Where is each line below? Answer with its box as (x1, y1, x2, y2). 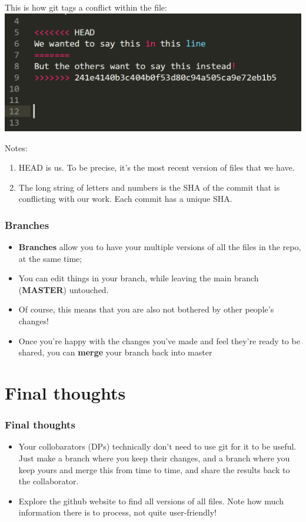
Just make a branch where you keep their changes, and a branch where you (18, 452, 290, 464)
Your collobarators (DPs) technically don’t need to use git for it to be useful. (18, 440, 297, 453)
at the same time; (18, 252, 82, 264)
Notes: (5, 141, 28, 154)
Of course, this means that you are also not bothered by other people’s (18, 303, 274, 315)
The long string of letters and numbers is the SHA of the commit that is (18, 181, 280, 193)
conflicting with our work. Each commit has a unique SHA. (18, 192, 232, 205)
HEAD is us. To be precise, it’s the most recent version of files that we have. (18, 161, 295, 174)
